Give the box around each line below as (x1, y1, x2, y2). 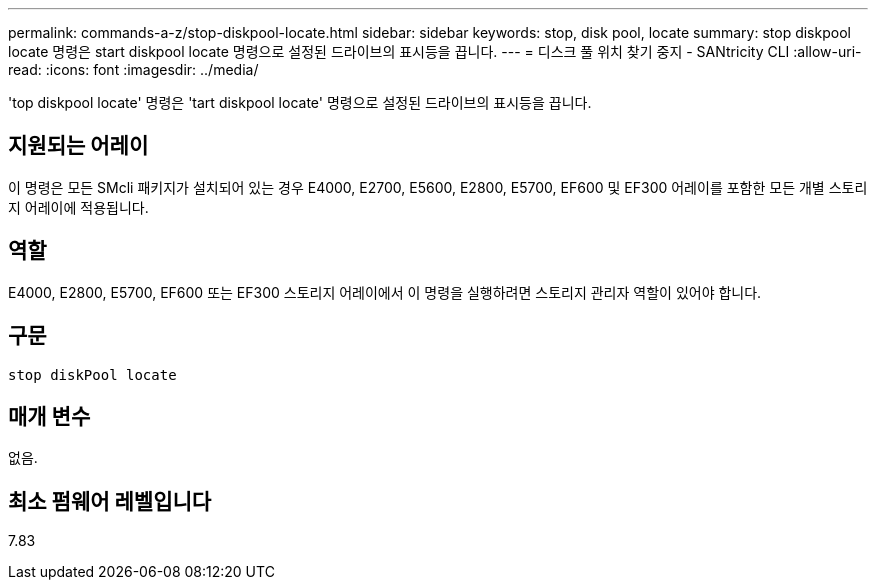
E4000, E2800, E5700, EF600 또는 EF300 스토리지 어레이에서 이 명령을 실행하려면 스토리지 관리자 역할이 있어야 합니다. (8, 283, 762, 301)
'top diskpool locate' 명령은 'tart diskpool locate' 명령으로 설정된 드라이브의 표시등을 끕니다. (8, 94, 592, 111)
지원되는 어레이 (8, 133, 149, 159)
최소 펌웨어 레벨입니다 (8, 488, 212, 514)
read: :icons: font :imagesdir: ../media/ (8, 61, 259, 78)
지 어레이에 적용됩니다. (8, 198, 149, 216)
